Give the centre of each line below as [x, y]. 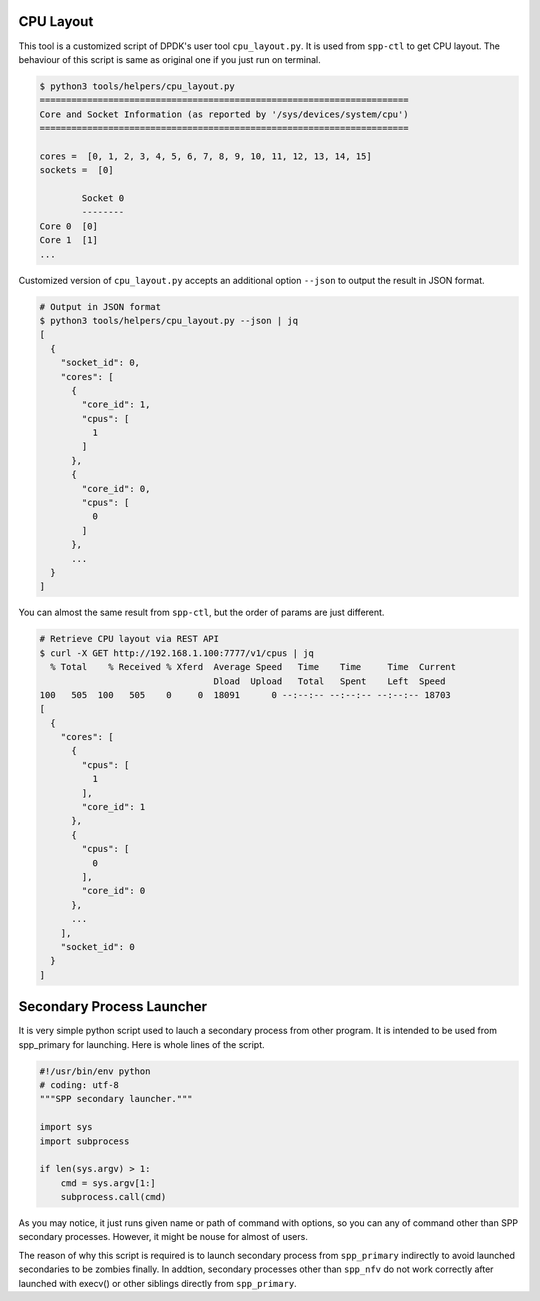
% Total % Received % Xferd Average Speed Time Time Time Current [253, 667]
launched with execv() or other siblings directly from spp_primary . [157, 1283]
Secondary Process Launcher [113, 1006]
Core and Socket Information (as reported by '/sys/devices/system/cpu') [224, 114]
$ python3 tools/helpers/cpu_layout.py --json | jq [169, 320]
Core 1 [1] [69, 240]
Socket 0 [103, 198]
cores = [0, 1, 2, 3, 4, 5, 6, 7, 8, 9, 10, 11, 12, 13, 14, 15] [205, 156]
